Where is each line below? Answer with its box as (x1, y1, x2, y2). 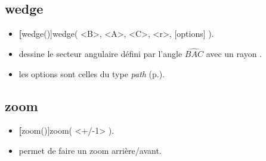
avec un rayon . (206, 48, 262, 60)
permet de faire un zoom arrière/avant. (18, 144, 162, 156)
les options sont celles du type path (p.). (18, 67, 165, 80)
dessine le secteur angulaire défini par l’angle (18, 48, 183, 60)
